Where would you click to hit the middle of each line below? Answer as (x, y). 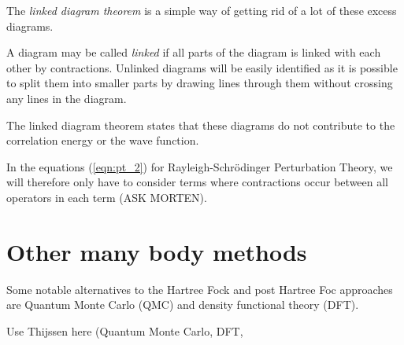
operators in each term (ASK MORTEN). (107, 197)
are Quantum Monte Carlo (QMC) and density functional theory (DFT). (183, 305)
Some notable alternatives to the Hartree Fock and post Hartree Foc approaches (200, 289)
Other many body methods (157, 251)
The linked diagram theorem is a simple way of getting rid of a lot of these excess (202, 10)
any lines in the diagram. (67, 98)
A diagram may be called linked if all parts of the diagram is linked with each (194, 52)
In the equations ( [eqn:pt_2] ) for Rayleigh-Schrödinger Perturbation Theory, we (200, 166)
